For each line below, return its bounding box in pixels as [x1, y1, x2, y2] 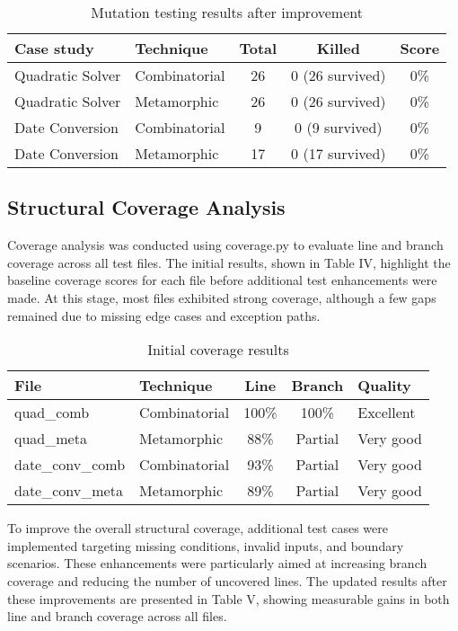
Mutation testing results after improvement [91, 2, 363, 22]
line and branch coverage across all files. [7, 607, 227, 626]
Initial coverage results [147, 339, 289, 360]
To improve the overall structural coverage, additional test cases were [7, 519, 388, 538]
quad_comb [14, 402, 90, 423]
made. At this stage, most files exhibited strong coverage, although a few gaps [7, 288, 436, 307]
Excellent [357, 402, 416, 423]
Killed [316, 38, 361, 58]
